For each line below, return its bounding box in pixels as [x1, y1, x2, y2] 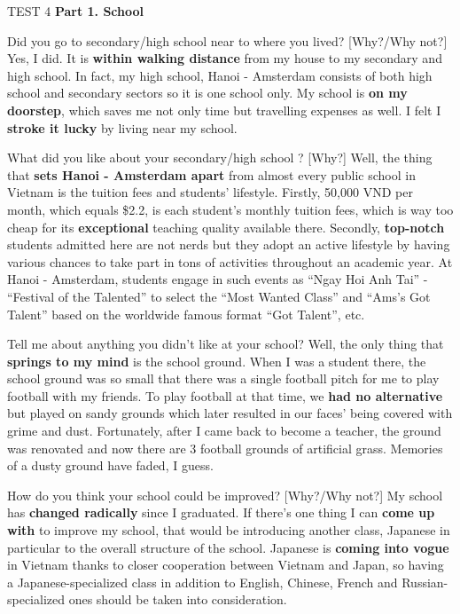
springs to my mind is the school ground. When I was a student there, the [7, 351, 426, 370]
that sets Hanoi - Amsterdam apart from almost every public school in [7, 165, 416, 184]
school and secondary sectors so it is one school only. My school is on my [7, 83, 408, 102]
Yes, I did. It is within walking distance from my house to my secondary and [7, 49, 442, 67]
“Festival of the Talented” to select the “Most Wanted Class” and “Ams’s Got [7, 287, 431, 305]
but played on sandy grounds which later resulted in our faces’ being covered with [7, 404, 453, 422]
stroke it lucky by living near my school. [7, 118, 238, 137]
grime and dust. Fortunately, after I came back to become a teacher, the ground [7, 421, 441, 440]
